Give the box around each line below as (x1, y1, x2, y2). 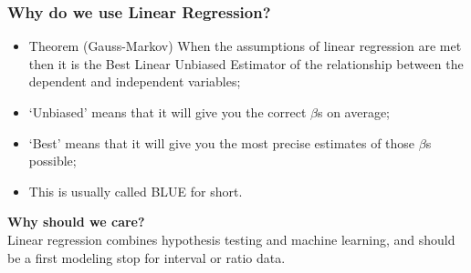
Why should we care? (7, 212, 145, 231)
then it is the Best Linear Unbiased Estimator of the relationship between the (28, 54, 464, 73)
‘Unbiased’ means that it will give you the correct (28, 103, 307, 121)
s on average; (317, 103, 390, 121)
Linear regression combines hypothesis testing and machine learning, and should (7, 229, 455, 248)
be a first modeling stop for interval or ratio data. (7, 248, 286, 267)
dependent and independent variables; (28, 72, 241, 91)
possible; (28, 151, 77, 170)
